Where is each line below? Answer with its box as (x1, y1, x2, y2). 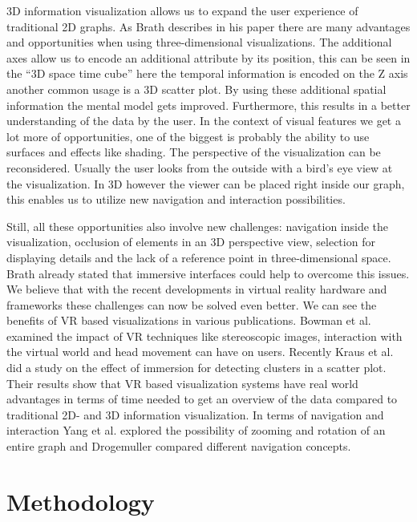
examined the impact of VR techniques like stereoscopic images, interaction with (6, 327, 403, 344)
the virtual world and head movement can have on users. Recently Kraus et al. (6, 343, 394, 360)
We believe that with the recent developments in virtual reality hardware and (6, 281, 387, 297)
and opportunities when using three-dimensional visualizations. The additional (6, 34, 392, 51)
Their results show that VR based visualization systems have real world (6, 374, 358, 391)
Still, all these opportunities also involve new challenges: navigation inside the (6, 217, 389, 234)
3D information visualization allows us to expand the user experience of (6, 2, 358, 18)
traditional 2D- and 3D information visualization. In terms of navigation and (6, 406, 384, 423)
